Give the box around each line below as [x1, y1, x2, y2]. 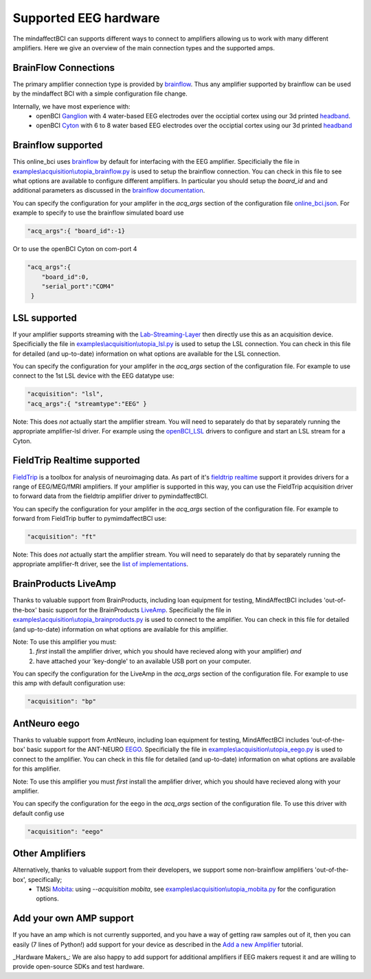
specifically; [27, 875, 63, 883]
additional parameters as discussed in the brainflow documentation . [12, 186, 205, 195]
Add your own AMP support [12, 912, 134, 925]
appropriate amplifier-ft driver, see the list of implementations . [12, 560, 189, 568]
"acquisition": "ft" [27, 533, 96, 541]
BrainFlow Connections [12, 62, 115, 74]
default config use [12, 809, 65, 817]
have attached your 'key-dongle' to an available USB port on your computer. [36, 657, 251, 665]
